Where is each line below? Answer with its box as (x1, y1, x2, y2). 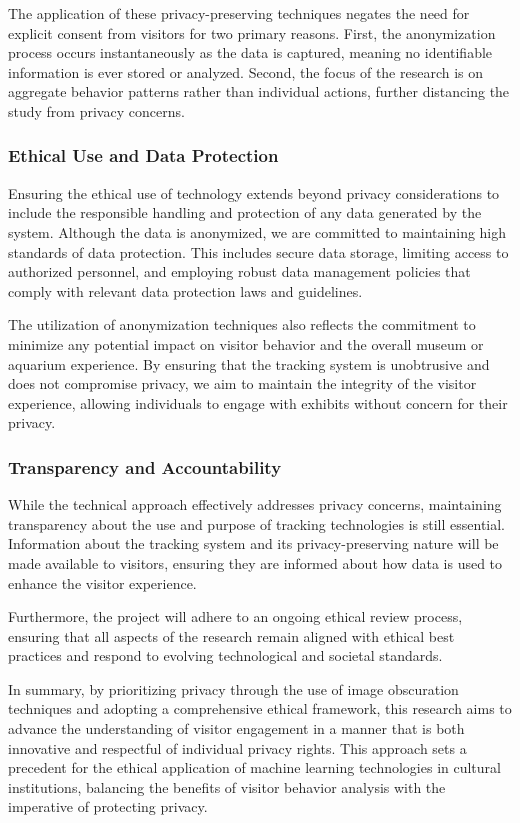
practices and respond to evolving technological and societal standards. (8, 645, 443, 666)
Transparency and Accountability (8, 454, 282, 479)
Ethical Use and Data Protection (8, 143, 279, 168)
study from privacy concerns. (8, 100, 185, 121)
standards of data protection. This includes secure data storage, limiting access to (8, 241, 509, 262)
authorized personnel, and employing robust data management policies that (8, 261, 471, 282)
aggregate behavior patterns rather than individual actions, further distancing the (8, 81, 510, 102)
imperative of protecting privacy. (8, 796, 208, 817)
